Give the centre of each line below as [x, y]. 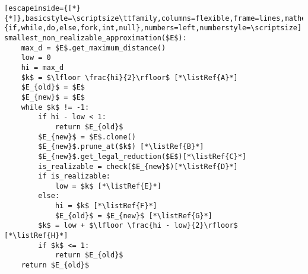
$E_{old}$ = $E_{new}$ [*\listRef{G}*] [134, 216]
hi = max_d [42, 67]
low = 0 [36, 58]
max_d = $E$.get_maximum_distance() [93, 48]
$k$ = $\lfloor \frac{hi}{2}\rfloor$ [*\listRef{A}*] [129, 77]
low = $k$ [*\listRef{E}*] [108, 186]
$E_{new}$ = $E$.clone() [87, 137]
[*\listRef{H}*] [36, 236]
